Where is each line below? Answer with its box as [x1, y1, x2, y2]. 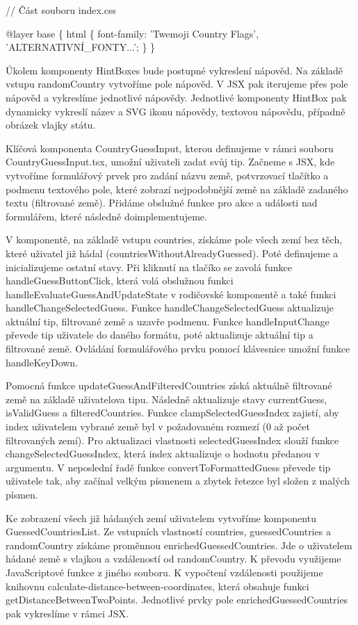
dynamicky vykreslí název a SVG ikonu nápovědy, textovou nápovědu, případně [6, 104, 345, 118]
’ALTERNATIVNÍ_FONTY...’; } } [6, 40, 156, 54]
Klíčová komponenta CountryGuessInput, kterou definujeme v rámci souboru [6, 140, 334, 155]
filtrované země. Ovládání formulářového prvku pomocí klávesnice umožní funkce [6, 341, 350, 356]
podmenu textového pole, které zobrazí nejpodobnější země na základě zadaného [6, 181, 348, 196]
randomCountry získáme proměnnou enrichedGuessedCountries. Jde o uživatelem [6, 537, 352, 552]
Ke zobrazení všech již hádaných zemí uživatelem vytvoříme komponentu [6, 510, 316, 525]
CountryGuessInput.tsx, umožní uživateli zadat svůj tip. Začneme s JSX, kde [6, 154, 335, 169]
